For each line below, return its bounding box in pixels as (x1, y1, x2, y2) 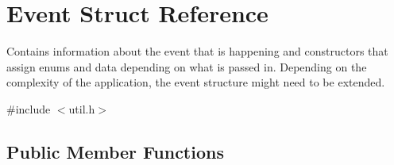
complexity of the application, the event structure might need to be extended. (6, 74, 385, 90)
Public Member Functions (6, 139, 224, 163)
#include (6, 100, 51, 117)
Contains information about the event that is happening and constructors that (6, 43, 388, 59)
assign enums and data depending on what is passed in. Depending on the (6, 58, 367, 75)
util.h (68, 100, 95, 117)
